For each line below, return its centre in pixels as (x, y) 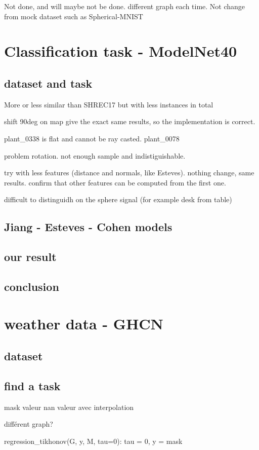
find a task (32, 385)
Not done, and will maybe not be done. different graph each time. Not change (125, 6)
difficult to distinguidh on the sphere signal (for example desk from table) (118, 199)
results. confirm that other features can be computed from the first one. (115, 182)
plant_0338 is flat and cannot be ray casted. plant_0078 (92, 138)
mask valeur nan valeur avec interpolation (69, 407)
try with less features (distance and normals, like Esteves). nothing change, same (129, 173)
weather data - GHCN (84, 324)
